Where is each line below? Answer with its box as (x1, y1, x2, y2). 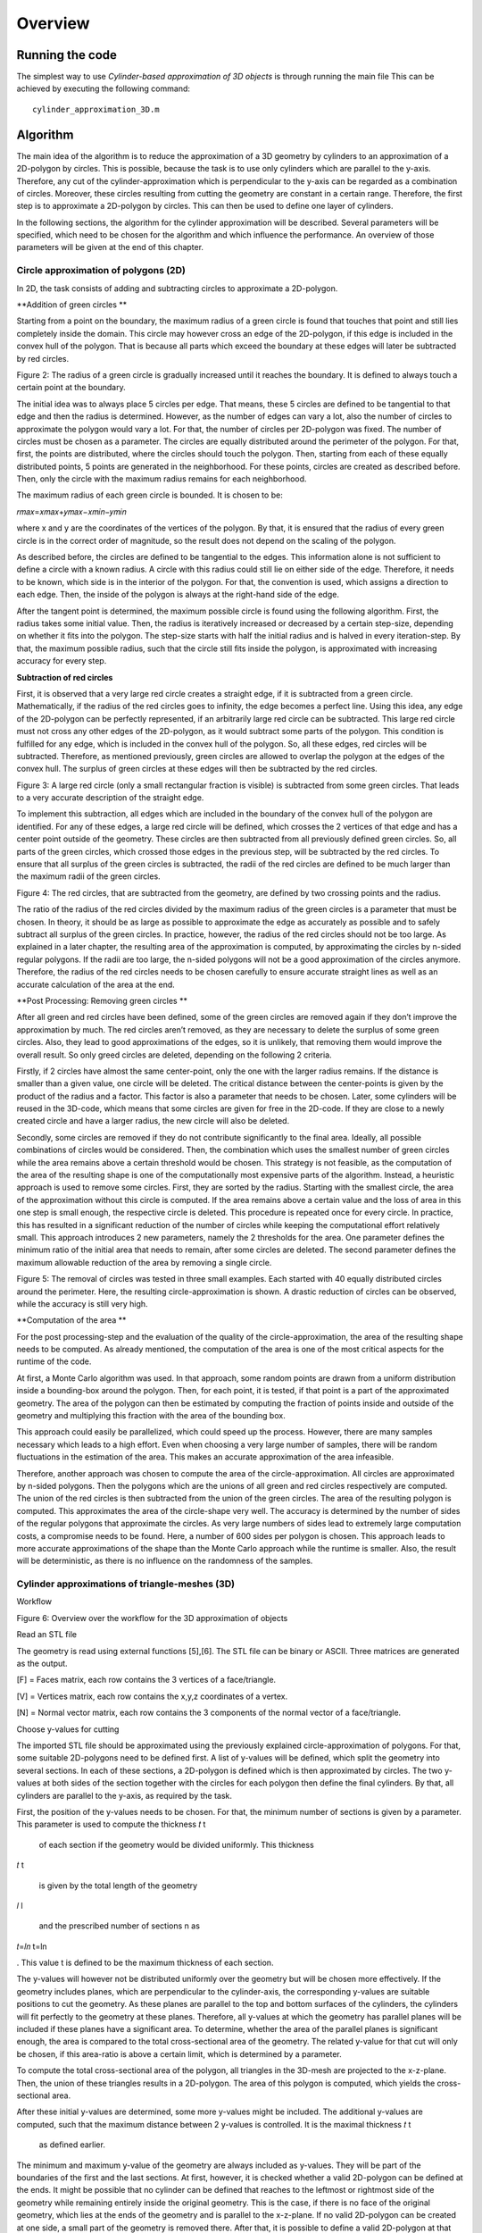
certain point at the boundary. (16, 382, 126, 393)
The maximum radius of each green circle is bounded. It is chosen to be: (16, 489, 283, 500)
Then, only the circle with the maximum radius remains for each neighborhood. (16, 473, 307, 484)
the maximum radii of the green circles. (16, 871, 161, 882)
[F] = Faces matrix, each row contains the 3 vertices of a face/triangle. (16, 1675, 277, 1685)
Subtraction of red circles (16, 672, 113, 682)
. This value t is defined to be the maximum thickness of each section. (16, 1957, 274, 1969)
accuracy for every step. (16, 656, 107, 666)
